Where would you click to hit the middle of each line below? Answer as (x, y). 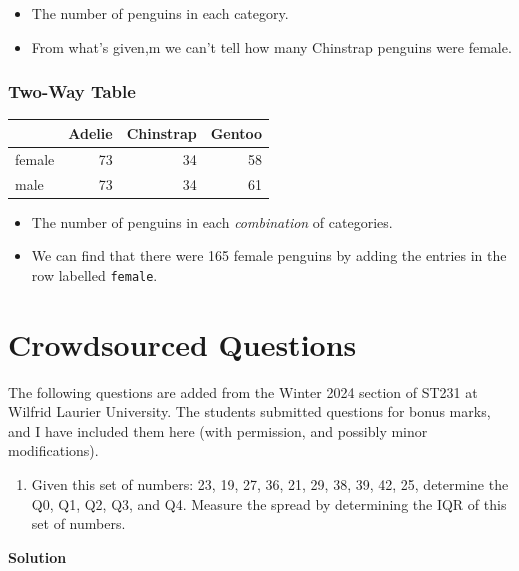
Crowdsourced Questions (182, 343)
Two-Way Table (72, 91)
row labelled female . (94, 274)
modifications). (53, 450)
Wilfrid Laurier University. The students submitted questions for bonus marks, (249, 411)
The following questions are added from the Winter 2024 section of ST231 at (243, 391)
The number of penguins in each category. (160, 13)
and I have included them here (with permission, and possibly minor (218, 430)
